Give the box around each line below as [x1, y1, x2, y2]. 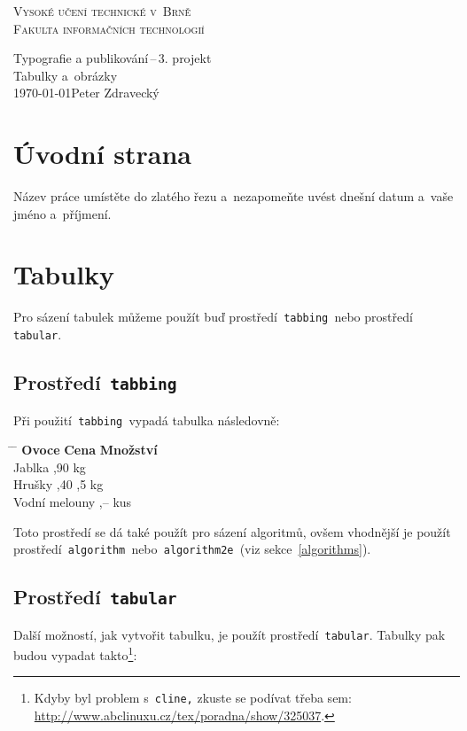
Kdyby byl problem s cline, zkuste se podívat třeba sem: [34, 688, 352, 707]
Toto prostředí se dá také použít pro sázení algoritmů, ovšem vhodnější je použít [13, 522, 451, 540]
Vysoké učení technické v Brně [13, 2, 191, 19]
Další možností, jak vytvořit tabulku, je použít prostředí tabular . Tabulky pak [13, 625, 446, 643]
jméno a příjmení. [13, 204, 112, 222]
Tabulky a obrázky [13, 66, 118, 84]
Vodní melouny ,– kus [13, 492, 132, 510]
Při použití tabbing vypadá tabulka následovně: [13, 410, 280, 429]
